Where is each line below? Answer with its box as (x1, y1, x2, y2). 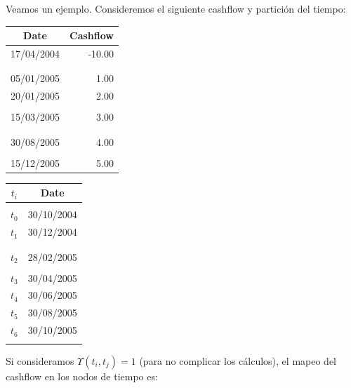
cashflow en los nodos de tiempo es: (6, 368, 158, 383)
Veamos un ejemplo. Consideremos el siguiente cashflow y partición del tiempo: (6, 1, 346, 15)
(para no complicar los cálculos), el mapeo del (139, 353, 336, 368)
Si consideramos (6, 353, 74, 368)
